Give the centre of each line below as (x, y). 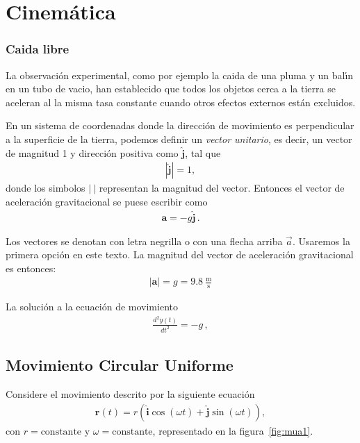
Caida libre (38, 49)
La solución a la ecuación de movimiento (92, 307)
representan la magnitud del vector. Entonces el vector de (222, 188)
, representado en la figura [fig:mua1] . (233, 430)
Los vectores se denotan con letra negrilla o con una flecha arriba (144, 241)
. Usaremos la (321, 241)
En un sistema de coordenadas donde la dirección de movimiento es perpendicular (180, 125)
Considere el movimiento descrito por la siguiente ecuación (130, 393)
